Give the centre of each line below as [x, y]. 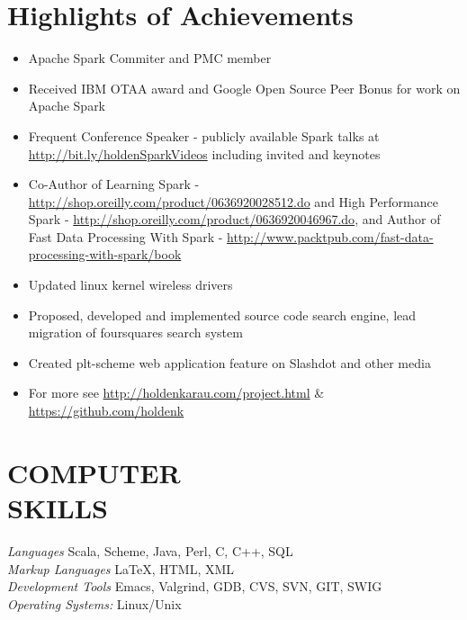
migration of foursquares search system [135, 332]
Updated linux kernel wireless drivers [130, 285]
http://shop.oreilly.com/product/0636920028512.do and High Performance [233, 201]
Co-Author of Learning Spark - [114, 184]
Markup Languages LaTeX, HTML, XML [121, 568]
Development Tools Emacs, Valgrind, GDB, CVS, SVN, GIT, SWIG [195, 586]
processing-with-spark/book [105, 254]
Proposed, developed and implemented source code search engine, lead [222, 314]
